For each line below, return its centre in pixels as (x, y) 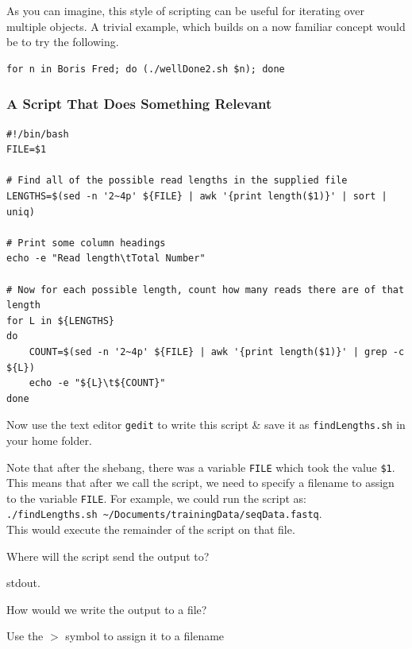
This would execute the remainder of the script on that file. (151, 529)
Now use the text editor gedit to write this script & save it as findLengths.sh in (206, 425)
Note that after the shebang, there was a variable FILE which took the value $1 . (201, 467)
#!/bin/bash (38, 134)
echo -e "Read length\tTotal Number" (106, 259)
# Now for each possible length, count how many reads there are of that (206, 290)
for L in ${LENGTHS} (61, 321)
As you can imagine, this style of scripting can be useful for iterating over (185, 10)
